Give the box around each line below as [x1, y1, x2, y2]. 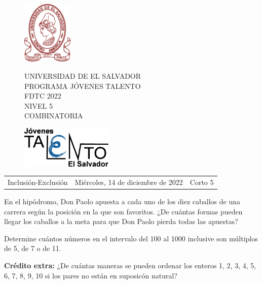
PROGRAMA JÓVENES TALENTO [24, 80, 141, 91]
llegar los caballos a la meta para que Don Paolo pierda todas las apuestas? [4, 216, 238, 227]
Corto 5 [190, 176, 214, 187]
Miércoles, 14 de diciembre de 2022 [74, 176, 183, 187]
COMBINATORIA [24, 110, 83, 121]
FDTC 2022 [24, 90, 61, 101]
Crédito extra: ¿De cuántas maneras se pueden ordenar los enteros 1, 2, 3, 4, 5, [4, 260, 256, 270]
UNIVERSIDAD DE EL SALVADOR [24, 70, 141, 81]
